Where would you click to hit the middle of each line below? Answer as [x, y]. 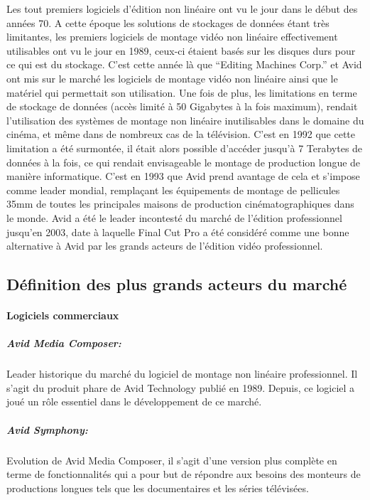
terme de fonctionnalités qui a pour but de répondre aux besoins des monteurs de [184, 474]
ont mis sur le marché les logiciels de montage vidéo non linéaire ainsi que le [172, 78]
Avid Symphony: [47, 429]
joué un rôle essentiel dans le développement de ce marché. [134, 401]
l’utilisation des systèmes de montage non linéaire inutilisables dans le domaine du [185, 120]
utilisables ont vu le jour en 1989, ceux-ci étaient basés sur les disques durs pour [181, 50]
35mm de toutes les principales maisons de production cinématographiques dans [180, 204]
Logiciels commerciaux [63, 315]
